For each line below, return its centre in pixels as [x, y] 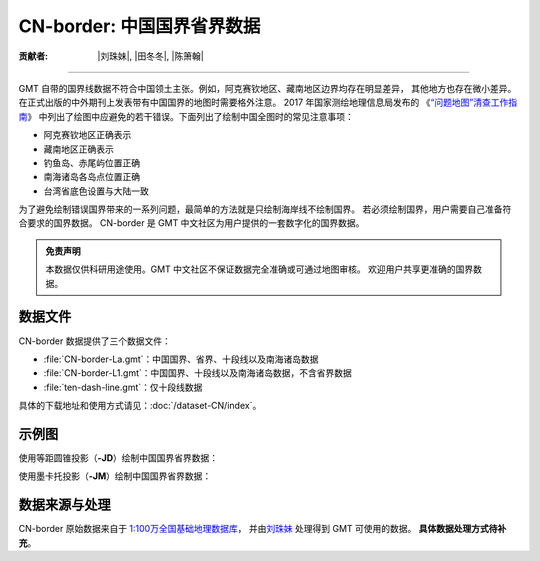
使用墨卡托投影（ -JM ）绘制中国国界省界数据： [115, 476]
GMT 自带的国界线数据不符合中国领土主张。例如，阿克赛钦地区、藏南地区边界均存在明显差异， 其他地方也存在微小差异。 [267, 88]
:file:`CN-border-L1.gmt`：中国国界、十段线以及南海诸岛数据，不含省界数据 [197, 373]
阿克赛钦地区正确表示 [87, 135]
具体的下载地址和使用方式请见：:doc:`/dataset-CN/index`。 [140, 406]
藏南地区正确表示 [78, 149]
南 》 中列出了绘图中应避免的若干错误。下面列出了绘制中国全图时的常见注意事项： [186, 116]
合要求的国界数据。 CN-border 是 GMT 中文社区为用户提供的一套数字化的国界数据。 [191, 223]
